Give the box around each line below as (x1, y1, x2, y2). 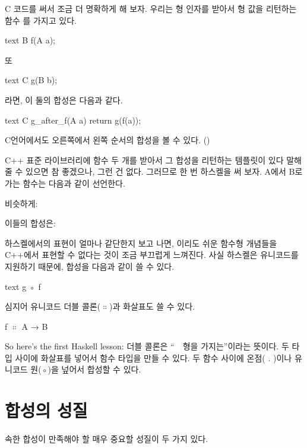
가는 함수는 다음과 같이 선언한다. (5, 176, 125, 189)
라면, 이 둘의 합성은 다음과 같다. (5, 93, 123, 106)
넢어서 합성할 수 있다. (61, 363, 141, 376)
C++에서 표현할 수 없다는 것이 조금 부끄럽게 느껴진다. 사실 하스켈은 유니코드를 (5, 248, 299, 261)
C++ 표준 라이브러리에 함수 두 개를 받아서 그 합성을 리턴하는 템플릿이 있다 (5, 153, 284, 166)
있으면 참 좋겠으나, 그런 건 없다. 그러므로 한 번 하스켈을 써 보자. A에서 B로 (26, 165, 303, 178)
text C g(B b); (5, 74, 58, 86)
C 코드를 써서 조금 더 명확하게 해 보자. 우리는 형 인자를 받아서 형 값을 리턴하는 (5, 2, 297, 14)
